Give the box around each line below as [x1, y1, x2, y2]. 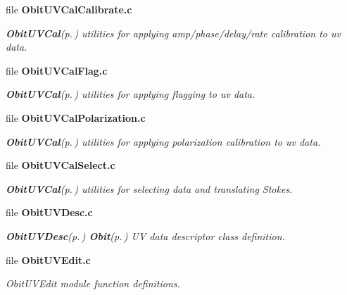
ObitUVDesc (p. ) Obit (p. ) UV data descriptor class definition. [6, 228, 285, 243]
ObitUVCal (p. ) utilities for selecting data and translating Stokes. [6, 181, 293, 196]
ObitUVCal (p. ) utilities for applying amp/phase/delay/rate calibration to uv [6, 25, 341, 40]
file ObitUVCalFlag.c [6, 63, 108, 77]
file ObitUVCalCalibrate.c [6, 2, 132, 16]
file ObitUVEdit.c [6, 252, 91, 267]
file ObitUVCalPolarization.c [6, 110, 146, 125]
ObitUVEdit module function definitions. [6, 276, 180, 291]
